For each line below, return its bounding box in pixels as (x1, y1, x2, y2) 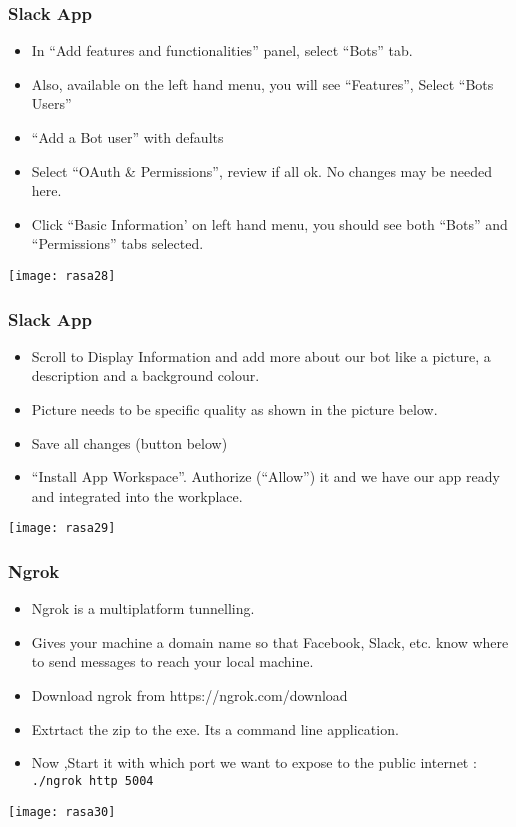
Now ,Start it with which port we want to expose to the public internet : (31, 752, 477, 773)
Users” (31, 93, 72, 114)
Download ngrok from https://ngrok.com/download (31, 685, 348, 706)
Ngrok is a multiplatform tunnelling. (31, 598, 255, 619)
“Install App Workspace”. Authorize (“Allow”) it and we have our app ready (31, 466, 500, 487)
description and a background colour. (31, 365, 260, 386)
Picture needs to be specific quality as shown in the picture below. (31, 399, 438, 420)
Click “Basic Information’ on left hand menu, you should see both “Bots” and (31, 213, 508, 234)
